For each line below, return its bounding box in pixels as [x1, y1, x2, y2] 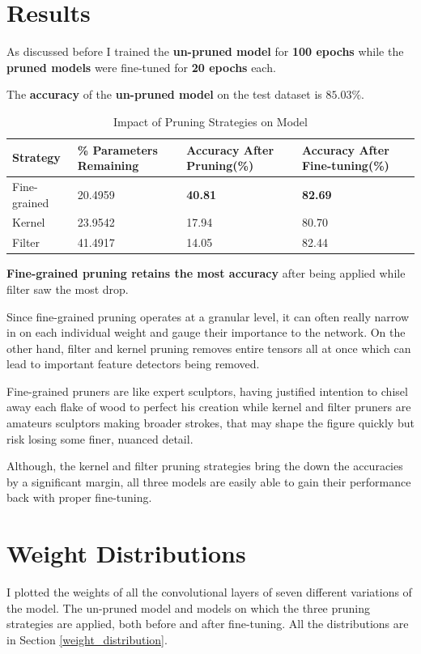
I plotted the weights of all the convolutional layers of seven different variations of [6, 584, 412, 601]
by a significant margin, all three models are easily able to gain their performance [6, 473, 411, 490]
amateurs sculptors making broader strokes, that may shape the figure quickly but [6, 414, 415, 431]
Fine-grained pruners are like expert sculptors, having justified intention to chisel [6, 382, 408, 399]
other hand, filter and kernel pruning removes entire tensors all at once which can [6, 339, 411, 356]
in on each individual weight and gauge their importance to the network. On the [6, 324, 406, 341]
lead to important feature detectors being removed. [6, 355, 260, 372]
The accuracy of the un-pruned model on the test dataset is [6, 86, 322, 103]
